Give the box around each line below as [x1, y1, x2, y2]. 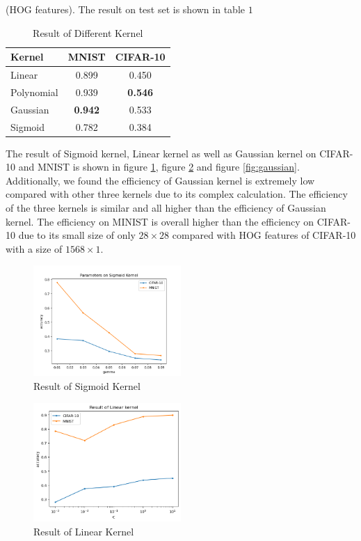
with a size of [6, 241, 63, 256]
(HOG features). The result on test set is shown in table [6, 2, 245, 16]
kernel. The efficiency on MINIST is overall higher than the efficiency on [6, 214, 314, 228]
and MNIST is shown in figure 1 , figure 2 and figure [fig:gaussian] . [18, 159, 300, 174]
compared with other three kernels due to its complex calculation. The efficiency [6, 187, 348, 201]
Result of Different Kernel [33, 25, 143, 40]
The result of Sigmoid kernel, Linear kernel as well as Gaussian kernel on [6, 146, 316, 160]
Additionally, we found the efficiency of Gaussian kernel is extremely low [6, 173, 315, 187]
